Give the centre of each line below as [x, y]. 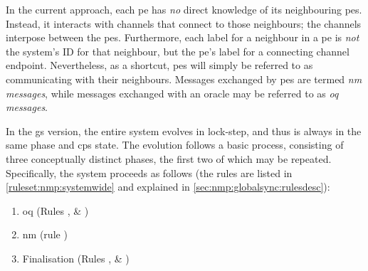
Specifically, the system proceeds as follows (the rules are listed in [149, 172]
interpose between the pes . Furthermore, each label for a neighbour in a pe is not [183, 37]
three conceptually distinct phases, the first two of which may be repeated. [169, 158]
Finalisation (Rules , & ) [76, 258]
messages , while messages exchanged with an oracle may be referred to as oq [172, 93]
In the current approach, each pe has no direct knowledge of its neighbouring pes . [184, 9]
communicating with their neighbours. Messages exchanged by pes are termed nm [184, 79]
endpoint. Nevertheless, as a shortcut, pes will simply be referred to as [159, 65]
